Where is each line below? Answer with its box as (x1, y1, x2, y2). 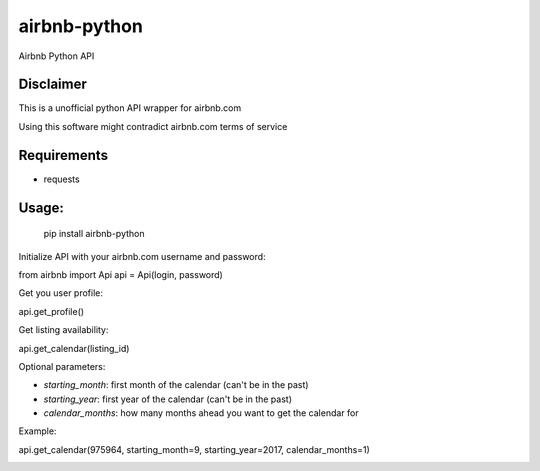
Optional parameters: (18, 360, 106, 372)
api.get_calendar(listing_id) (18, 342, 130, 354)
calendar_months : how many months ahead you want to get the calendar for (43, 407, 359, 419)
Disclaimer (18, 76, 87, 93)
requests (43, 173, 80, 185)
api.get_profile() (18, 305, 85, 317)
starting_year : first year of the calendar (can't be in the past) (43, 393, 293, 405)
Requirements (18, 146, 109, 164)
